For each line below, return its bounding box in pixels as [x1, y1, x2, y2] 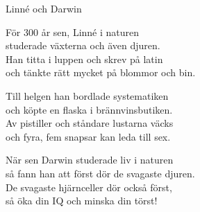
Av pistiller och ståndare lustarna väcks [6, 116, 174, 130]
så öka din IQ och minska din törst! [6, 193, 158, 208]
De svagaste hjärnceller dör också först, [6, 179, 172, 194]
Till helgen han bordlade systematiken [6, 88, 169, 103]
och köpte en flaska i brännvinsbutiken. [6, 102, 173, 116]
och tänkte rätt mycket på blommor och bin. [6, 65, 196, 80]
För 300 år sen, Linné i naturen [6, 24, 140, 39]
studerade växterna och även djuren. [6, 38, 160, 53]
